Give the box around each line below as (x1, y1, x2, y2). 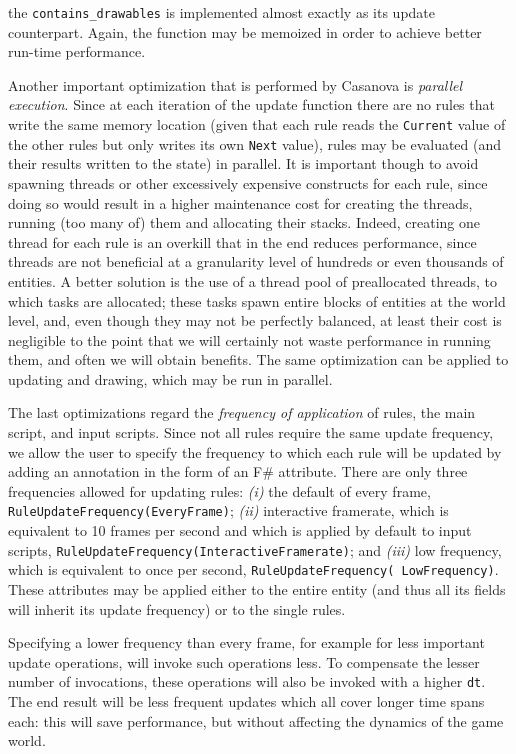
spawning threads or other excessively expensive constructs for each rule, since (8, 172, 488, 193)
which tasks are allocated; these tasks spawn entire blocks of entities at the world (8, 290, 506, 311)
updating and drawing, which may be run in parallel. (8, 368, 333, 389)
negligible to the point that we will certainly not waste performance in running (8, 329, 491, 350)
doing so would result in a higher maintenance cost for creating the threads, (8, 192, 473, 213)
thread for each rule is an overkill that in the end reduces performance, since (8, 231, 477, 252)
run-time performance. (8, 41, 146, 62)
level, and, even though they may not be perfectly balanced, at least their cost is (8, 310, 502, 331)
